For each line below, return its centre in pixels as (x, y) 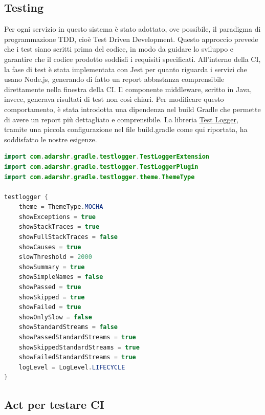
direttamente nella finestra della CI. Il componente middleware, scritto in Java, (128, 89)
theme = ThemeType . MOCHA (61, 207)
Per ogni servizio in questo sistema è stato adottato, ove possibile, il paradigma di (132, 29)
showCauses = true (50, 247)
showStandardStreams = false (68, 327)
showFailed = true (50, 307)
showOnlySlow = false (55, 317)
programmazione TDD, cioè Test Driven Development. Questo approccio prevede (131, 39)
